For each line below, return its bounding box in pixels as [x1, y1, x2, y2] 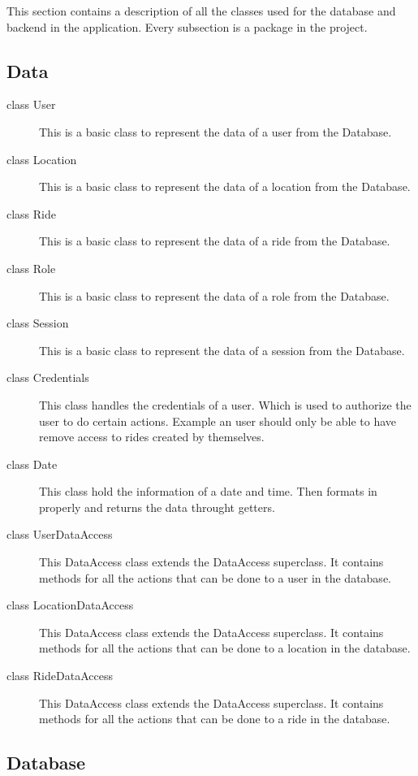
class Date [6, 455, 58, 472]
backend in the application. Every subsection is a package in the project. [6, 18, 368, 35]
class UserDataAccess [6, 526, 113, 543]
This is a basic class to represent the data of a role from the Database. [39, 287, 390, 304]
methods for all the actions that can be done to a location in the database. [39, 639, 411, 657]
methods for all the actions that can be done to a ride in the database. [39, 710, 390, 727]
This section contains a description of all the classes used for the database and [6, 2, 396, 19]
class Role [6, 259, 56, 276]
